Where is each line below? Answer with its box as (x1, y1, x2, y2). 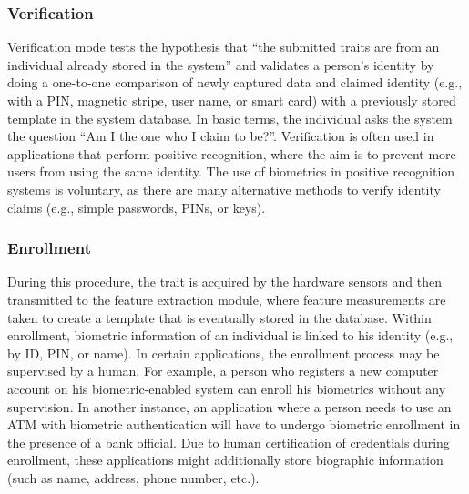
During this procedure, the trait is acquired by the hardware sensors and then (7, 272, 442, 291)
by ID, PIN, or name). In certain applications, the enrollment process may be (7, 343, 440, 362)
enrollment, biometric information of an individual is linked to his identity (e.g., (7, 326, 454, 345)
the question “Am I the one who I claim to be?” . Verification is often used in (7, 126, 434, 146)
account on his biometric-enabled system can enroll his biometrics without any (7, 378, 446, 398)
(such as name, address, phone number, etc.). (7, 468, 260, 487)
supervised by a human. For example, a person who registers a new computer (7, 361, 439, 380)
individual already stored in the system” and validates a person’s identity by (7, 55, 434, 74)
